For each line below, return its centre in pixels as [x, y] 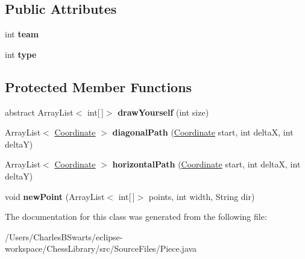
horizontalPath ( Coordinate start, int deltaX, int [206, 164]
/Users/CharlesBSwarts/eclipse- [64, 236]
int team [22, 34]
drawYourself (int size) [163, 112]
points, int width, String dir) [202, 196]
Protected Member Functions [99, 86]
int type [21, 54]
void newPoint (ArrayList [55, 196]
